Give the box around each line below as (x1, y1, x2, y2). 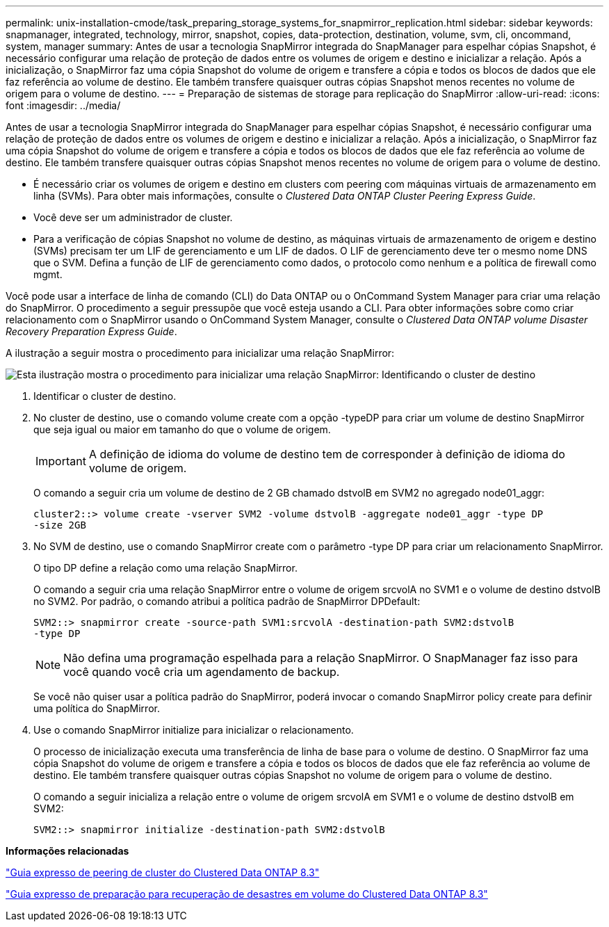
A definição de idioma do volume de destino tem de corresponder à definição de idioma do (88, 447, 565, 461)
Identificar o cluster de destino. (33, 390, 177, 402)
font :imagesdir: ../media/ (6, 99, 121, 111)
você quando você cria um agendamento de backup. (63, 665, 340, 679)
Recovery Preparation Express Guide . (6, 325, 177, 337)
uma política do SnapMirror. (33, 702, 160, 714)
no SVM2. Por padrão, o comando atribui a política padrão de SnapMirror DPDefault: (33, 595, 421, 607)
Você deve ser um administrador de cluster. (33, 211, 233, 223)
